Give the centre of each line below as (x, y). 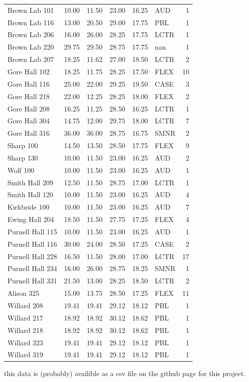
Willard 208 (25, 305)
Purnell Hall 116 (32, 244)
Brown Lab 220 (31, 47)
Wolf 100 (21, 170)
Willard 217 (25, 317)
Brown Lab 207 (31, 59)
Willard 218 (25, 330)
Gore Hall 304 (29, 121)
